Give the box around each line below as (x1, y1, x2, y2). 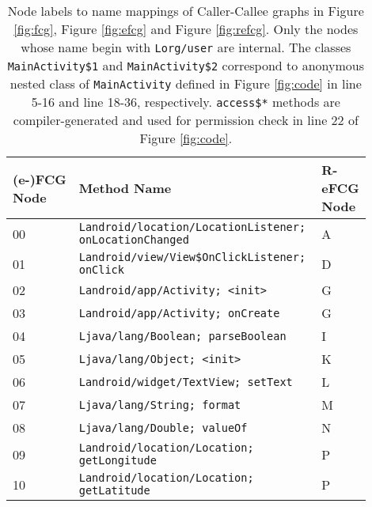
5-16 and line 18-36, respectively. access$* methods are (31, 93, 340, 111)
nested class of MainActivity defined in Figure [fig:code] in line (9, 74, 362, 93)
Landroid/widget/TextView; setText (78, 375, 293, 388)
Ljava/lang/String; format (78, 398, 241, 411)
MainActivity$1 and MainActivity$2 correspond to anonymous (7, 56, 364, 74)
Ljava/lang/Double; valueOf (78, 421, 248, 434)
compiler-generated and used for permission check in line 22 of (13, 111, 359, 129)
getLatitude (78, 484, 150, 497)
